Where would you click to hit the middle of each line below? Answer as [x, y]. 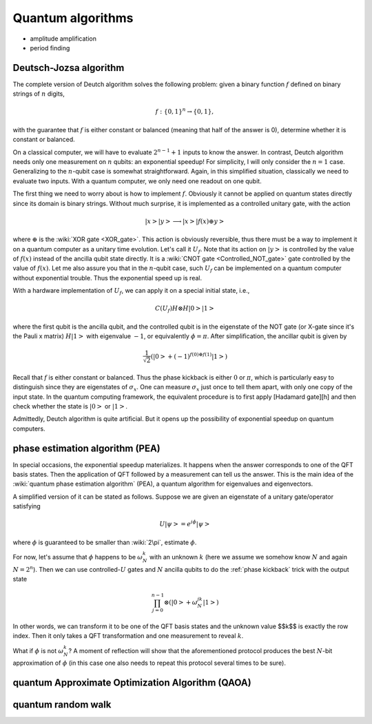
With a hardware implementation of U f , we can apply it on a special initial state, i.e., [131, 291]
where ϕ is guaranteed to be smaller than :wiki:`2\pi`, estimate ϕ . [105, 542]
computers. [29, 428]
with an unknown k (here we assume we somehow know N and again [248, 557]
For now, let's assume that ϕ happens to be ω [78, 557]
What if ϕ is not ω [38, 650]
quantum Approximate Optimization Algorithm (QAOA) [132, 683]
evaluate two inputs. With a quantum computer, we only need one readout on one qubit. [137, 181]
